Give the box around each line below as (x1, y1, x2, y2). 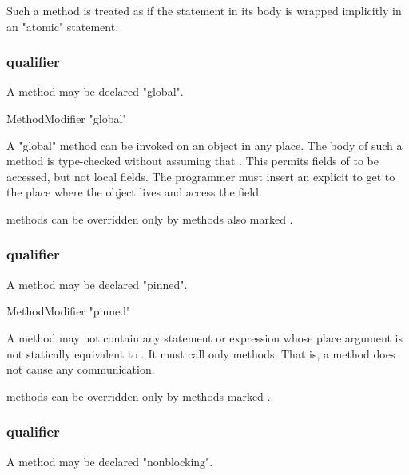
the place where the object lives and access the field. (6, 184, 262, 200)
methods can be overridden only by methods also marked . (6, 210, 293, 227)
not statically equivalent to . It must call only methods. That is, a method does (6, 345, 395, 362)
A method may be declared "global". (6, 83, 184, 100)
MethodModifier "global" (6, 110, 127, 126)
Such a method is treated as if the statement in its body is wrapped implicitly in (6, 2, 402, 18)
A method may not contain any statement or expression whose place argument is (6, 329, 403, 346)
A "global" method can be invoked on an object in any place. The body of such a (6, 137, 403, 153)
